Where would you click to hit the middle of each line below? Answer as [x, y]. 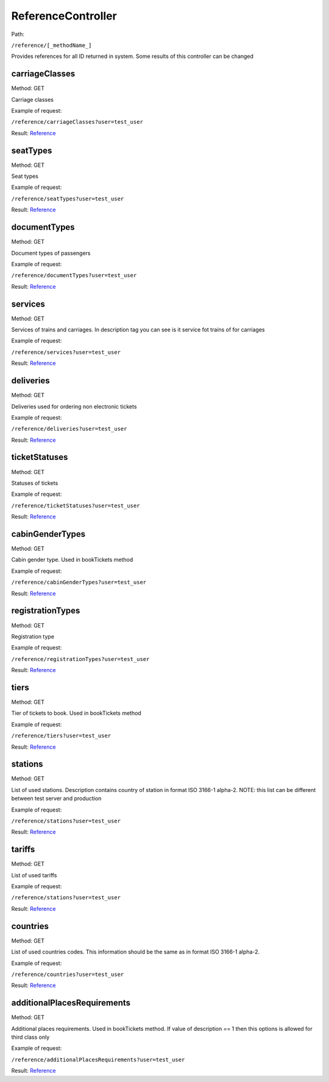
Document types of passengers [51, 253]
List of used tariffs [34, 875]
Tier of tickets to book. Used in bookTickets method [76, 713]
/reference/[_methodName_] [51, 45]
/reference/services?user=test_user [66, 352]
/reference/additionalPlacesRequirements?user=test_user [98, 1059]
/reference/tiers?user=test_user [61, 736]
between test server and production [56, 799]
